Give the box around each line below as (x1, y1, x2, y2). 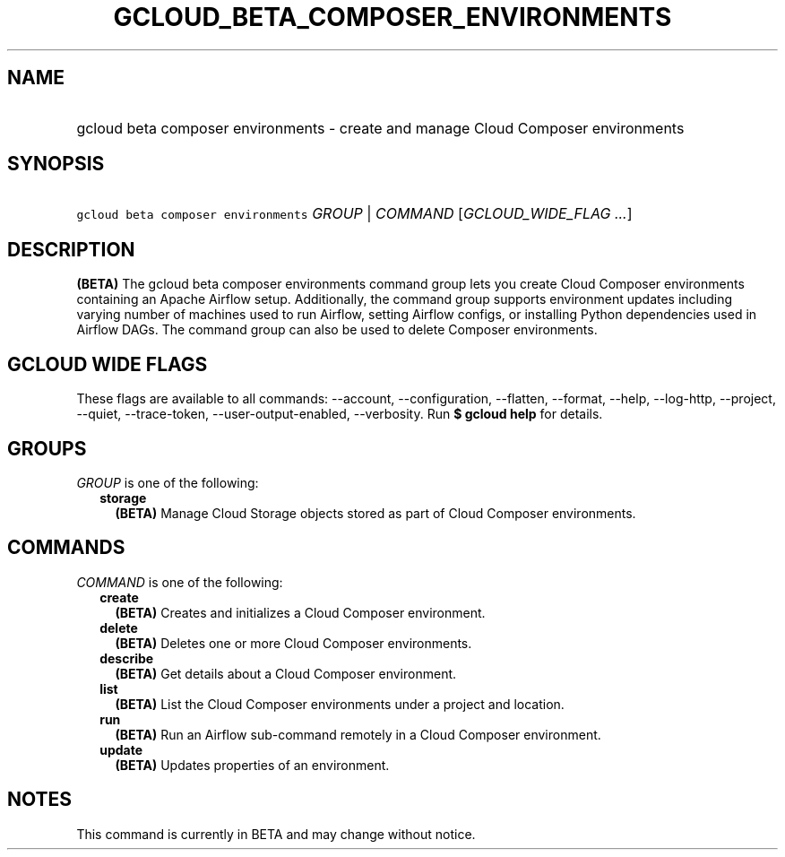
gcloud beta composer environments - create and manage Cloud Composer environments (76, 118, 685, 137)
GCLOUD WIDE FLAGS (7, 352, 208, 376)
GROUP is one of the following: (76, 474, 259, 490)
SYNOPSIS (7, 152, 105, 176)
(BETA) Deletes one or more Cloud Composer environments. (115, 635, 472, 651)
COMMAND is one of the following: (76, 574, 283, 590)
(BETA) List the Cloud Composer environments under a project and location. (115, 696, 565, 712)
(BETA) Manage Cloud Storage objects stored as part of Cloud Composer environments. (115, 505, 636, 521)
